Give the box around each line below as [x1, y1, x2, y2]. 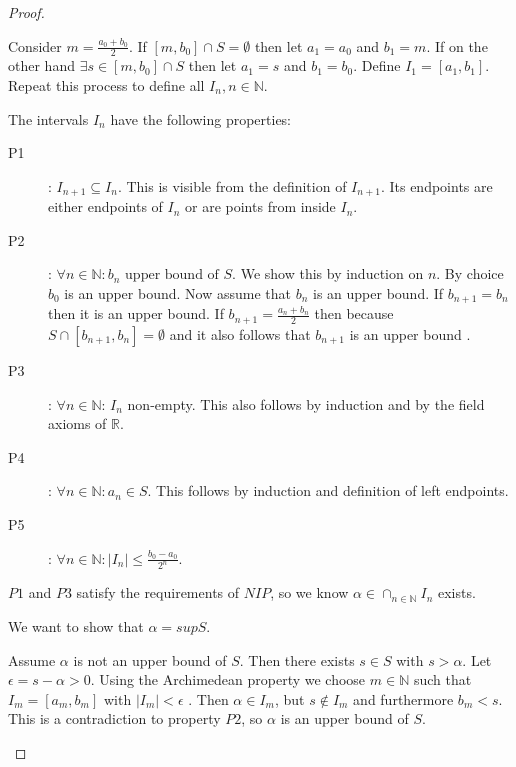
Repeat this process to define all [8, 75, 205, 96]
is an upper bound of [280, 708, 409, 729]
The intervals [8, 108, 89, 129]
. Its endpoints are [380, 175, 493, 196]
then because [314, 303, 394, 324]
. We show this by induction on [232, 263, 424, 284]
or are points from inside [185, 196, 336, 217]
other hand [8, 55, 75, 76]
